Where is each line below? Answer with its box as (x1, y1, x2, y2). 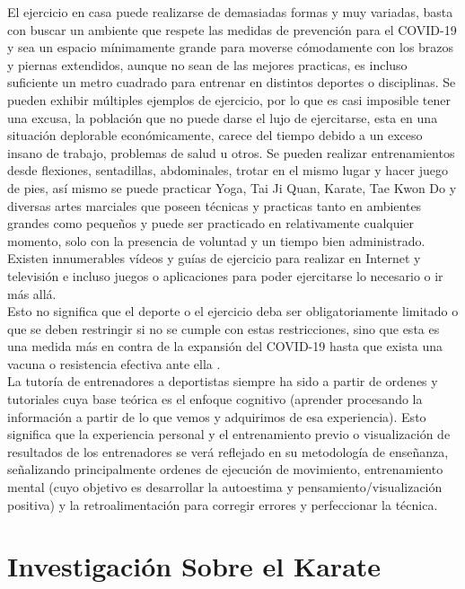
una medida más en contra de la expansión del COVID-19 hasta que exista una (7, 337, 443, 356)
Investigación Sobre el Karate (7, 548, 382, 585)
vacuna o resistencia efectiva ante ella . (7, 354, 221, 373)
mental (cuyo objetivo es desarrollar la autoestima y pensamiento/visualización (7, 478, 443, 497)
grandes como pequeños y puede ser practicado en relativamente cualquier (7, 214, 415, 233)
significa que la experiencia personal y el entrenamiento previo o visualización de (7, 425, 451, 444)
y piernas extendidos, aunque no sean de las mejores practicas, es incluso (7, 55, 408, 74)
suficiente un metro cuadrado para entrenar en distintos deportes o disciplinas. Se (7, 73, 456, 92)
